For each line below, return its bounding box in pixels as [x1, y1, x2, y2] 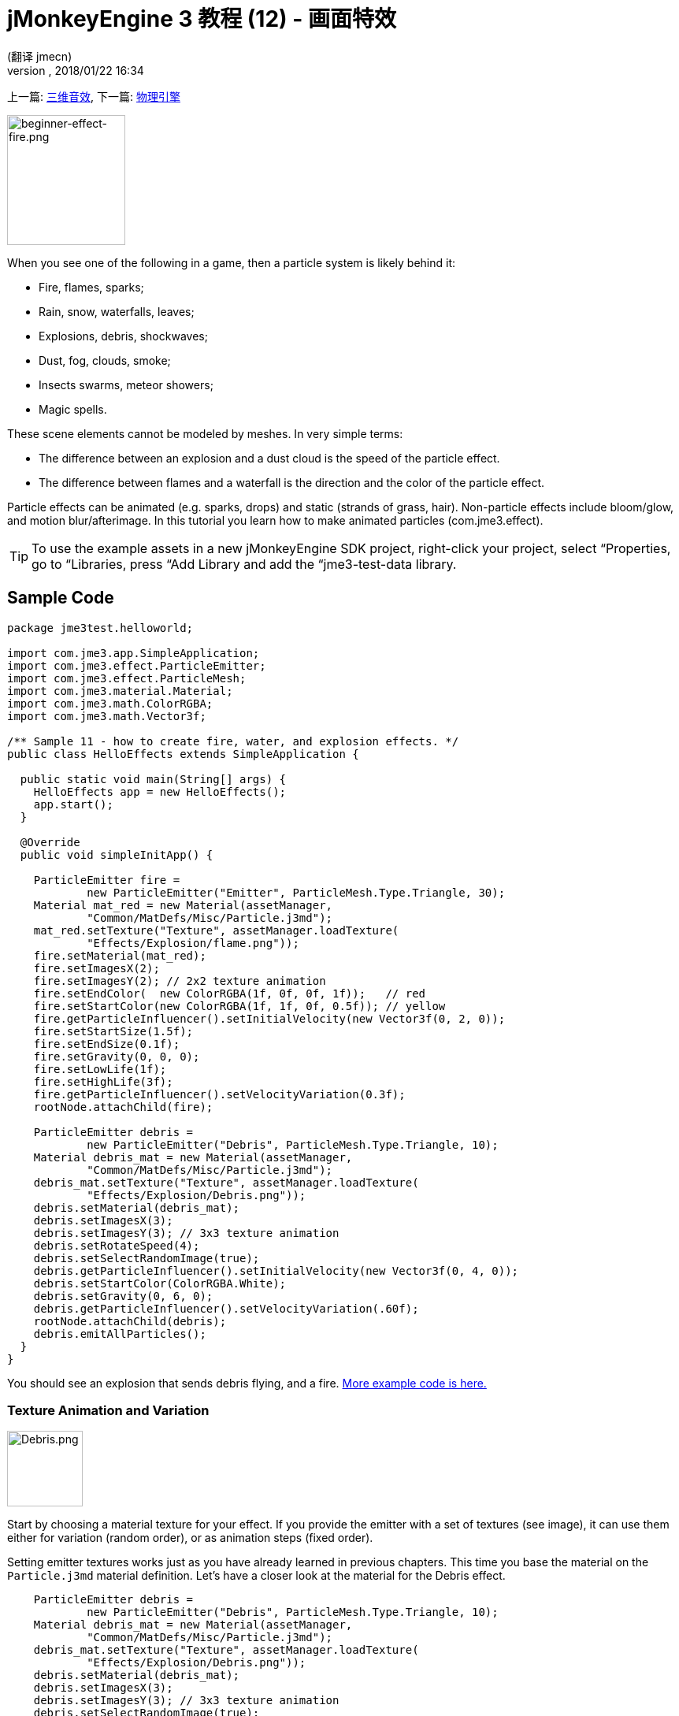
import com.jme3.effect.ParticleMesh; [7, 671, 247, 685]
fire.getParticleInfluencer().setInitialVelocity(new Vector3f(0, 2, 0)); [33, 1012, 506, 1025]
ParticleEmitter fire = [33, 873, 180, 886]
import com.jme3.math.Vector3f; [7, 709, 206, 722]
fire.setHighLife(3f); [33, 1075, 173, 1088]
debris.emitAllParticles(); [33, 1327, 206, 1340]
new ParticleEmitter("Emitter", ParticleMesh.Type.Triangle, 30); [87, 886, 506, 899]
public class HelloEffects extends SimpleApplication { [7, 747, 359, 760]
